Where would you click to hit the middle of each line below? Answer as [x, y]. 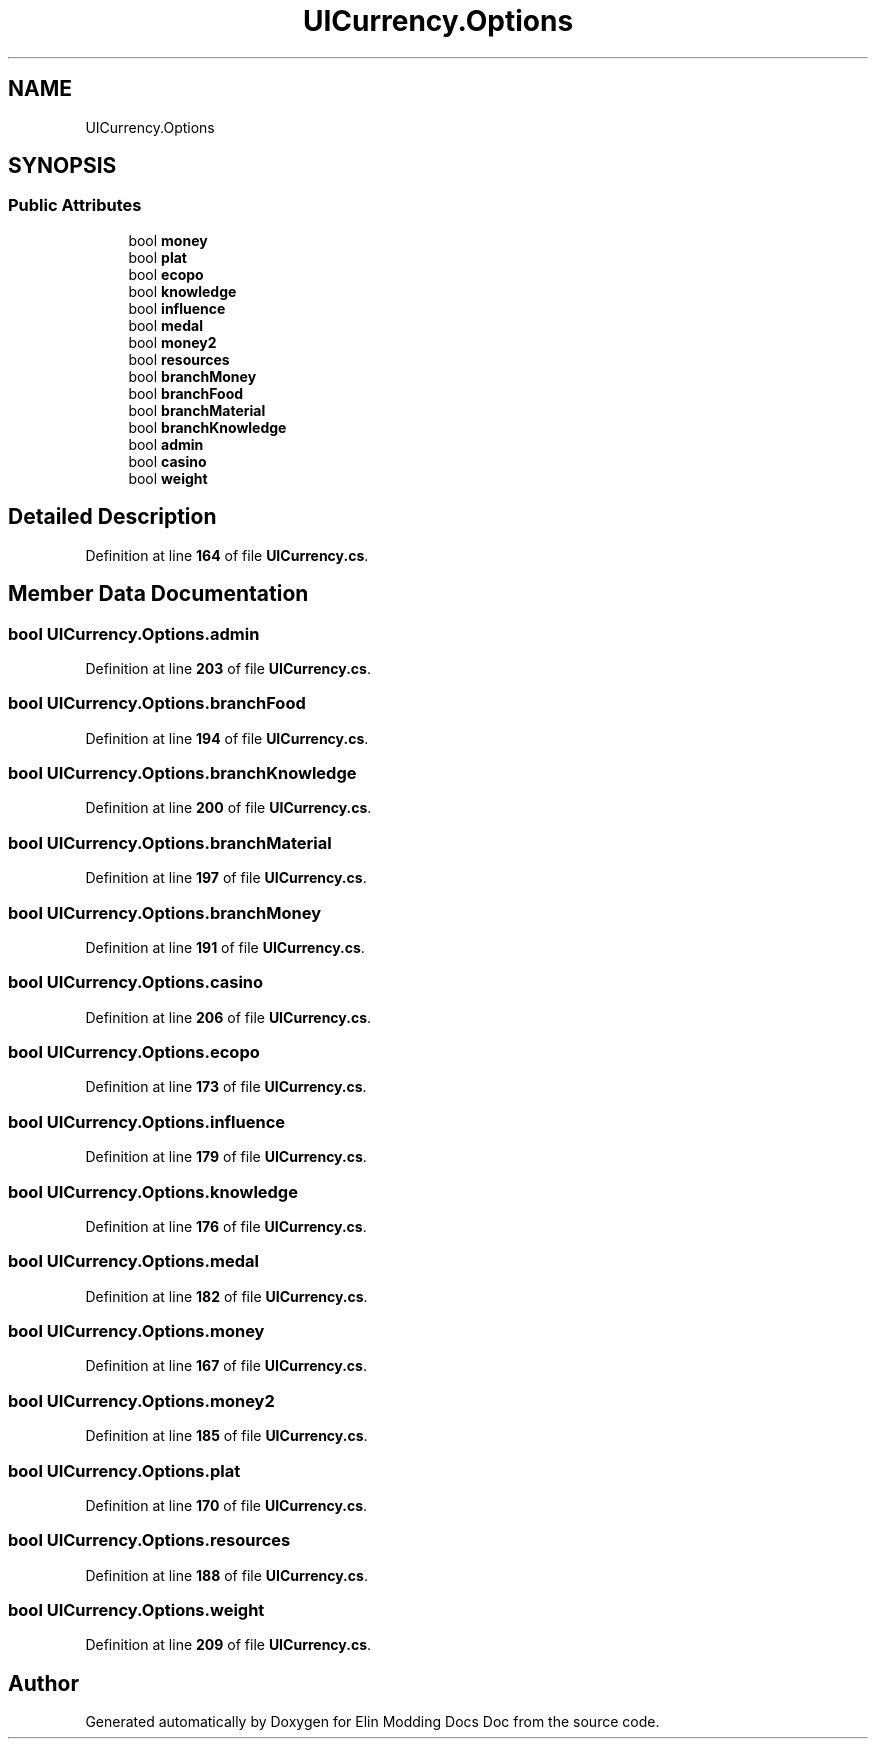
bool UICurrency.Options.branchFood [157, 703]
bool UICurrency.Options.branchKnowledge [182, 773]
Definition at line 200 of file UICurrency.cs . [228, 808]
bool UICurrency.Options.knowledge [153, 1191]
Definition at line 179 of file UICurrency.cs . [226, 1157]
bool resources [179, 359]
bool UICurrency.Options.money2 [141, 1400]
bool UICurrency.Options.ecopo [134, 1052]
